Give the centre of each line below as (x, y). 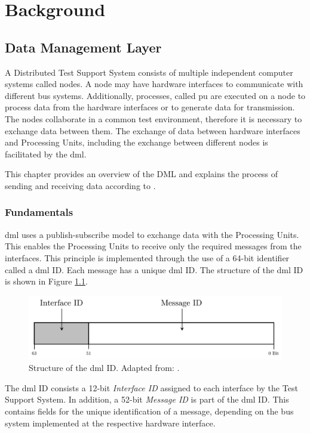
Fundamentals (39, 212)
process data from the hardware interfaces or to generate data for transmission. (150, 107)
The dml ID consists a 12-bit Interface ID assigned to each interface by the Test (151, 387)
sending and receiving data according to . (80, 185)
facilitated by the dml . (46, 154)
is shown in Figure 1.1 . (46, 281)
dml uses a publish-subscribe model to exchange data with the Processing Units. (152, 234)
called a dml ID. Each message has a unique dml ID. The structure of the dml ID (154, 269)
